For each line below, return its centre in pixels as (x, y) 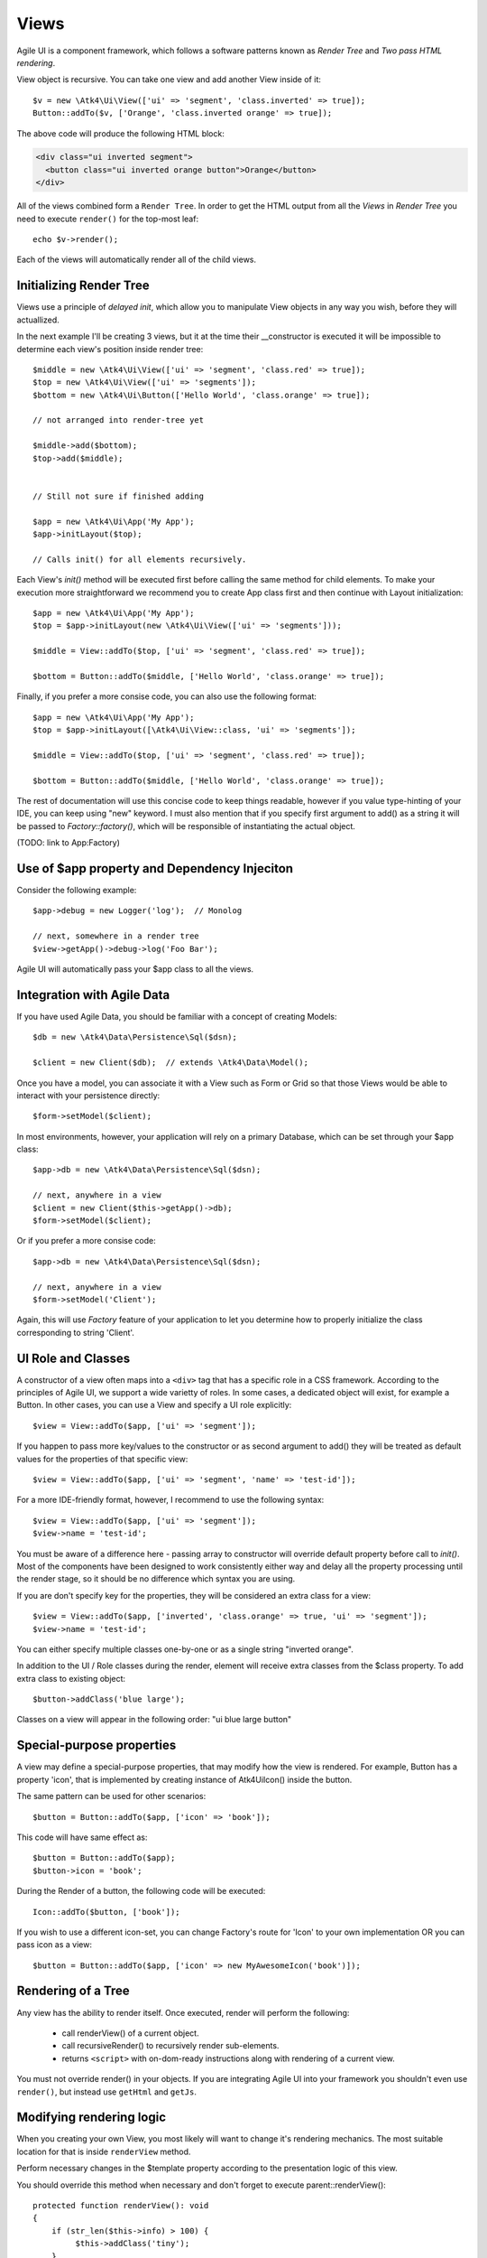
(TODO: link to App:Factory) (69, 843)
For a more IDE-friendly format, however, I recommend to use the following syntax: (170, 1500)
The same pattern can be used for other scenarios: (111, 1796)
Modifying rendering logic (92, 2118)
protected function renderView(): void (121, 2205)
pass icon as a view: (54, 1945)
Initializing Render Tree (83, 286)
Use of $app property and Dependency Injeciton (155, 868)
